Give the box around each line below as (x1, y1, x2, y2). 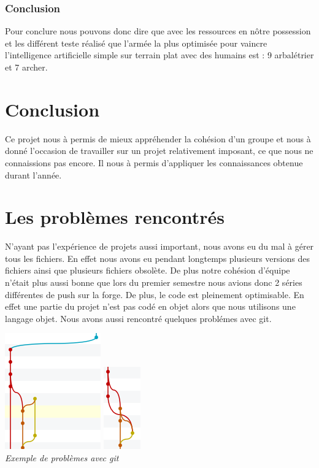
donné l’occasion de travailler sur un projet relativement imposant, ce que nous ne (5, 144, 313, 157)
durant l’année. (5, 168, 62, 181)
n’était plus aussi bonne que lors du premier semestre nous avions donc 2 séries (5, 276, 302, 288)
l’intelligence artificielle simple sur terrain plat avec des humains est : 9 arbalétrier (5, 48, 314, 61)
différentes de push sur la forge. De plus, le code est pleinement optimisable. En (5, 288, 304, 301)
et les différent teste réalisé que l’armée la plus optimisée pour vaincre (5, 36, 267, 49)
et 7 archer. (5, 61, 48, 73)
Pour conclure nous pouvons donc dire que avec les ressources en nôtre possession (5, 25, 311, 37)
